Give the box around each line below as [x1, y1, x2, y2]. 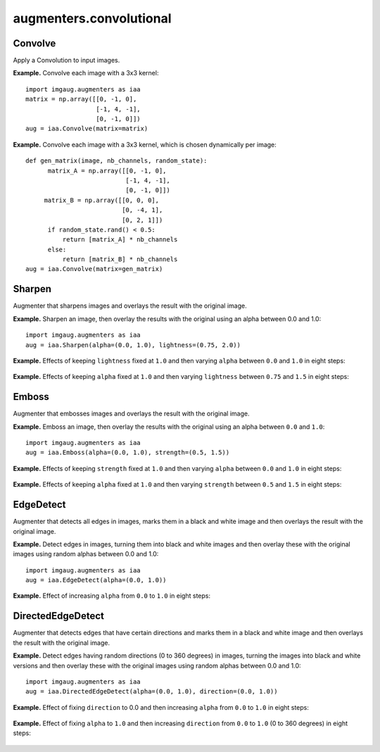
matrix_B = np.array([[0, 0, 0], [44, 196, 160, 204]
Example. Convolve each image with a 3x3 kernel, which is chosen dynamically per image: [13, 140, 277, 149]
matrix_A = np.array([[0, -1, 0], [47, 166, 167, 175]
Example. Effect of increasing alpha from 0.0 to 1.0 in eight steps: [13, 591, 211, 600]
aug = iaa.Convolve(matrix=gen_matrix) [25, 265, 163, 273]
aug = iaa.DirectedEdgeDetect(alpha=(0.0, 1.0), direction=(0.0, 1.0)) [25, 687, 278, 696]
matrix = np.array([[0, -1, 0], [25, 95, 137, 104]
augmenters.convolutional [13, 11, 172, 26]
